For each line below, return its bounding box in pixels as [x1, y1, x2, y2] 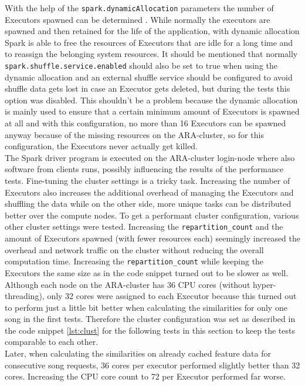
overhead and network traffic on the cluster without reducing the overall [5, 243, 264, 256]
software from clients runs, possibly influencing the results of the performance [5, 163, 284, 175]
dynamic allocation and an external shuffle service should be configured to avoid [5, 71, 293, 83]
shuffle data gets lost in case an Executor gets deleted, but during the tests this [5, 82, 290, 95]
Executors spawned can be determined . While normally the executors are [5, 13, 270, 25]
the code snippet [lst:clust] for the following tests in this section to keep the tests [5, 324, 295, 336]
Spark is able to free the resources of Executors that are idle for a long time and [5, 36, 293, 48]
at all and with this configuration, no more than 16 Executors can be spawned [5, 117, 286, 129]
